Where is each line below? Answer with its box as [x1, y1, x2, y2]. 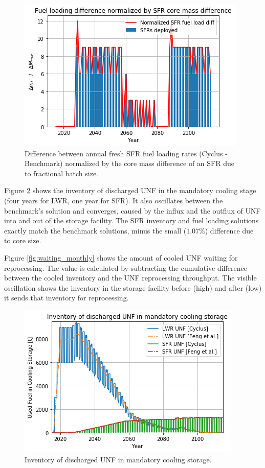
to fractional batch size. [25, 168, 99, 178]
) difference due [205, 225, 254, 236]
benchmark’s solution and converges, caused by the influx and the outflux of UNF [4, 205, 261, 216]
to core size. [4, 235, 41, 246]
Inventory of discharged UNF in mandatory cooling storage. [25, 454, 212, 464]
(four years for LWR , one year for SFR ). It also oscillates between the [4, 195, 223, 205]
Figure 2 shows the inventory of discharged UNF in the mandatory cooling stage [4, 185, 256, 196]
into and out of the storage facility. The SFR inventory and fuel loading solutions [4, 215, 259, 226]
